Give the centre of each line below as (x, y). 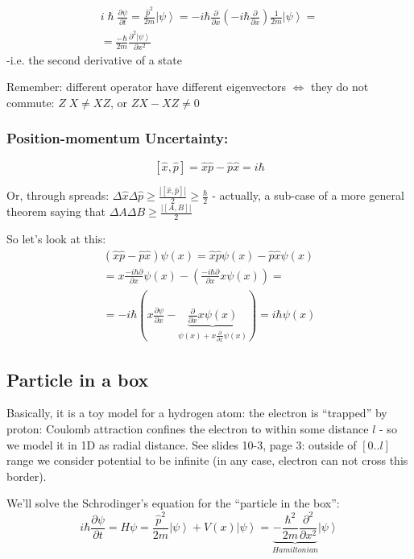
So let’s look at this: (56, 239)
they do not (340, 87)
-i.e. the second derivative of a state (94, 59)
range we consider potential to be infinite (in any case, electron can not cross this (207, 460)
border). (27, 476)
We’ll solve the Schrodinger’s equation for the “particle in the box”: (173, 503)
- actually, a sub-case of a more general (308, 195)
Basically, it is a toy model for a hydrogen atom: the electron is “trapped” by (197, 413)
